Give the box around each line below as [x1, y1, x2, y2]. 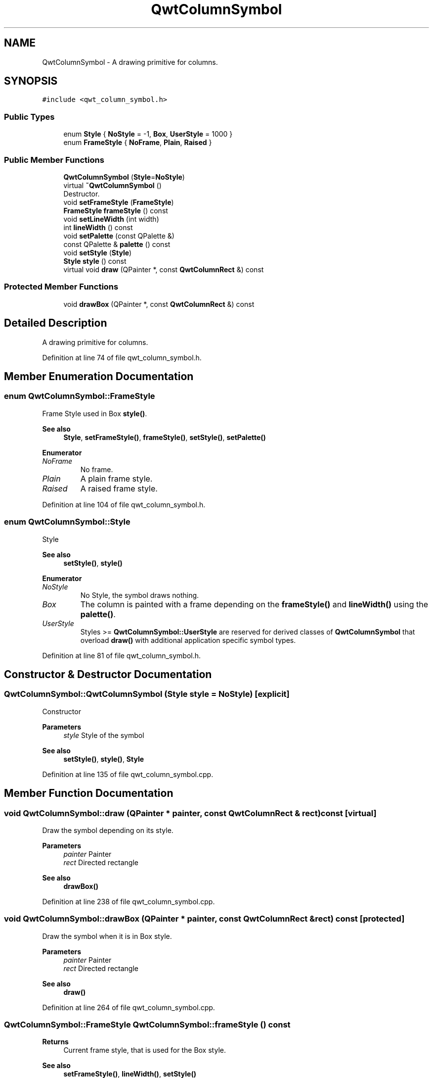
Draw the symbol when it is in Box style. [42, 931, 172, 940]
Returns [42, 1037, 69, 1046]
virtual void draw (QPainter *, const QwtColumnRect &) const [63, 265, 264, 274]
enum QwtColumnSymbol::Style [4, 517, 130, 527]
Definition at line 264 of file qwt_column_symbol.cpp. [42, 1003, 215, 1012]
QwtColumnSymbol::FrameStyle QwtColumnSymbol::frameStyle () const [4, 1020, 291, 1030]
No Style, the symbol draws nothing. [80, 590, 199, 599]
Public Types [4, 111, 55, 122]
